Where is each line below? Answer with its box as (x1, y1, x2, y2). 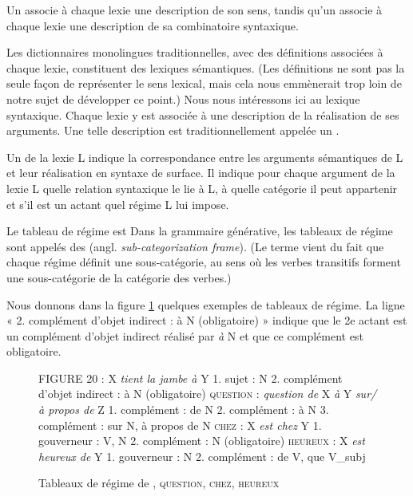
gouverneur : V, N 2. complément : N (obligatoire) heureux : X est (38, 432, 365, 449)
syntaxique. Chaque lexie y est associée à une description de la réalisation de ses (6, 106, 399, 123)
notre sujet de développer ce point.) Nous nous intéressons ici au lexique (6, 90, 360, 107)
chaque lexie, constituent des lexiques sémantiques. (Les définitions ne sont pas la (6, 59, 405, 76)
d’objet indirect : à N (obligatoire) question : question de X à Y (38, 385, 352, 402)
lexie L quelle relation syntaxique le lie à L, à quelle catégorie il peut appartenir (6, 179, 398, 196)
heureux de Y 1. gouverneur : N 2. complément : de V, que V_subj (38, 447, 366, 464)
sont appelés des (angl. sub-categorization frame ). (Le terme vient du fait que (6, 238, 384, 254)
